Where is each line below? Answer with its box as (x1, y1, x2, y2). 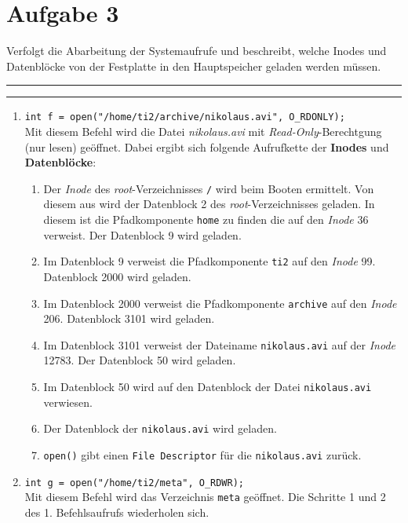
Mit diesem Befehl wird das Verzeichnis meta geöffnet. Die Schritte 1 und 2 (24, 488, 386, 505)
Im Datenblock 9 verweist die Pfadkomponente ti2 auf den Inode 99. (43, 253, 376, 269)
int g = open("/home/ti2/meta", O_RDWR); (24, 477, 244, 488)
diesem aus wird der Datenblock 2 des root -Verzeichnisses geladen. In (43, 196, 375, 212)
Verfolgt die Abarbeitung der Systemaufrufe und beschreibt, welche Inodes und (6, 42, 387, 59)
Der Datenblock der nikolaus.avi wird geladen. (43, 420, 277, 437)
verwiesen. (43, 393, 93, 410)
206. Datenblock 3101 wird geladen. (43, 310, 215, 327)
